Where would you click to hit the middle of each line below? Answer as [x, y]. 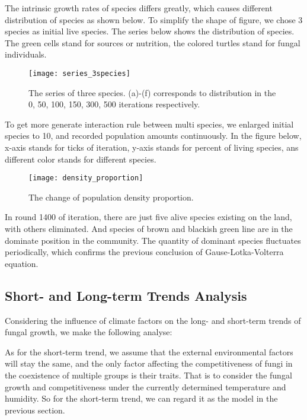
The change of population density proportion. [111, 197]
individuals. [26, 54]
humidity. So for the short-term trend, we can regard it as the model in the [141, 398]
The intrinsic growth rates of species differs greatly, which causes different [139, 8]
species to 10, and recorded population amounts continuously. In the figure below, [153, 136]
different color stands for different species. [81, 159]
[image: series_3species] [79, 73]
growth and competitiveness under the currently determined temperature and [145, 386]
